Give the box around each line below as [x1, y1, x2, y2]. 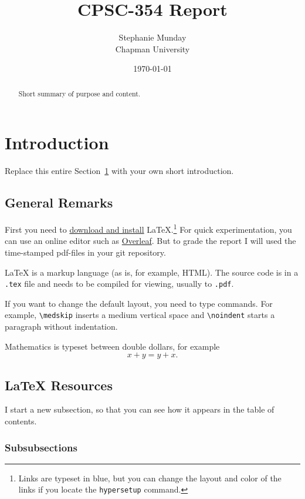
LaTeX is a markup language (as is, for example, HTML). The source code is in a [5, 266, 299, 278]
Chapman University [115, 42, 190, 55]
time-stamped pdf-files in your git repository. [5, 246, 166, 258]
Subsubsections [5, 440, 77, 454]
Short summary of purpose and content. [18, 88, 141, 98]
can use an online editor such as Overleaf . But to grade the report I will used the [5, 235, 296, 247]
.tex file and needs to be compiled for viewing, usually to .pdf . [5, 277, 234, 290]
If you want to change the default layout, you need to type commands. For [5, 297, 273, 309]
